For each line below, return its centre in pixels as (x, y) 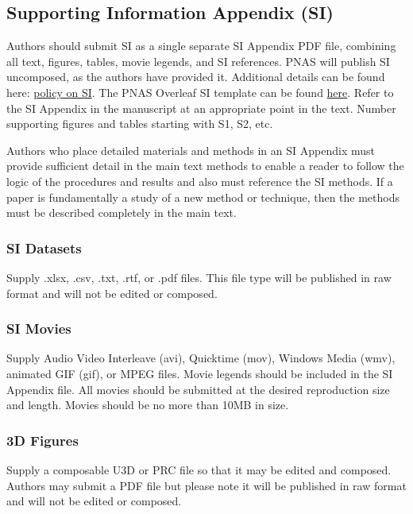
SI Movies (39, 328)
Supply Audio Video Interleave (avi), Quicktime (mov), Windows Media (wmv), (201, 358)
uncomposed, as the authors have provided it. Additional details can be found (196, 77)
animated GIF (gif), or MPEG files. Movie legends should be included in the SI (200, 373)
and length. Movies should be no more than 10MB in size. (148, 405)
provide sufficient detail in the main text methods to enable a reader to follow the (205, 166)
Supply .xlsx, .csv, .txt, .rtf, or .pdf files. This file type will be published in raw (199, 277)
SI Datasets (44, 247)
